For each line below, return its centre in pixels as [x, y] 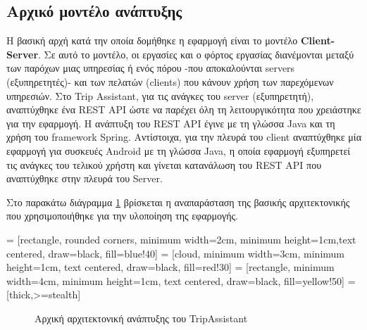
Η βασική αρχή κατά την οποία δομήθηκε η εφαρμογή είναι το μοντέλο [152, 40]
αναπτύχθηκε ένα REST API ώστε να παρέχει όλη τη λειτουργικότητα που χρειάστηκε [184, 109]
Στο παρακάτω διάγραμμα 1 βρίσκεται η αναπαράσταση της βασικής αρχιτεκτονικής [178, 202]
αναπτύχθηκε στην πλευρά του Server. [85, 178]
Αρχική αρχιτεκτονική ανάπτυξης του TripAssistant [141, 318]
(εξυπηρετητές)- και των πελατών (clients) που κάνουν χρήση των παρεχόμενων [170, 81]
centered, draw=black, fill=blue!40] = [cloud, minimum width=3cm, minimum [176, 253]
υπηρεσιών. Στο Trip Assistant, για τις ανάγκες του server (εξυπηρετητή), [160, 95]
